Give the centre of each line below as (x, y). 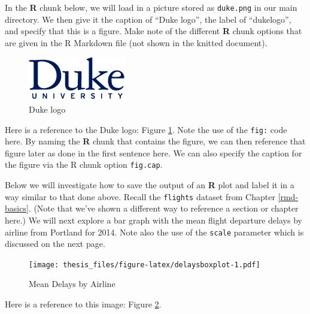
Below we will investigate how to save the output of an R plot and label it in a (150, 185)
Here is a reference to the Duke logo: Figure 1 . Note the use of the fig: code (146, 129)
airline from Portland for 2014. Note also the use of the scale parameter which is (154, 232)
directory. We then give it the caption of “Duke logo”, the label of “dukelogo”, (148, 19)
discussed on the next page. (55, 244)
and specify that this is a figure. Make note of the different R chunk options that (154, 31)
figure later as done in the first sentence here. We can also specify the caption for (154, 153)
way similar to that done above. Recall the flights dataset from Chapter (140, 196)
